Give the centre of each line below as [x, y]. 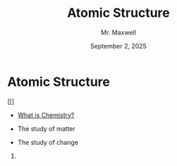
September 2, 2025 [118, 46]
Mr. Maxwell [118, 32]
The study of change [48, 142]
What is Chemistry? [46, 115]
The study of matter [47, 129]
